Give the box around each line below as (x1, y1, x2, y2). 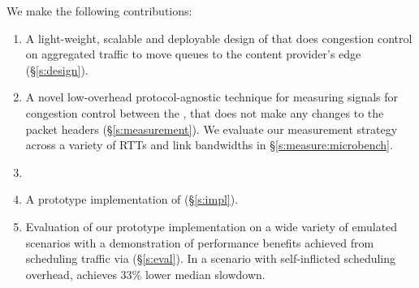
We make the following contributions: (6, 2, 192, 19)
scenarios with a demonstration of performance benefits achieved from (25, 234, 374, 251)
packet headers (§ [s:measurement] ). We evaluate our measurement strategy (25, 120, 398, 137)
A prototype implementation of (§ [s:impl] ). (25, 191, 239, 208)
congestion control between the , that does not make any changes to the (25, 104, 384, 121)
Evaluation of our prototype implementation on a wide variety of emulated (25, 217, 398, 234)
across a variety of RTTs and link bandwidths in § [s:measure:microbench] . (25, 136, 393, 153)
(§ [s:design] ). (25, 61, 89, 78)
